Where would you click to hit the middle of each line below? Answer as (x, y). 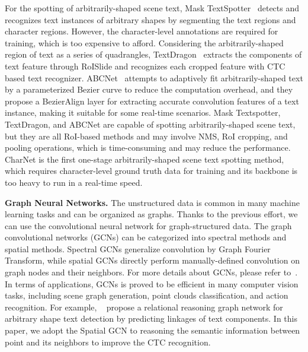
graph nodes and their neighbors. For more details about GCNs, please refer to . (151, 272)
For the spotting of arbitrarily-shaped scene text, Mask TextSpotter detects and (152, 8)
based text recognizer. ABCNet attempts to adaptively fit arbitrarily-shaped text (154, 77)
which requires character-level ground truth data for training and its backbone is (151, 171)
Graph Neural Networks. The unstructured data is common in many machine (152, 202)
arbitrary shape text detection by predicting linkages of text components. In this (151, 318)
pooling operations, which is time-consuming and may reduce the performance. (148, 148)
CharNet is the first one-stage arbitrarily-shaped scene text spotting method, (145, 159)
